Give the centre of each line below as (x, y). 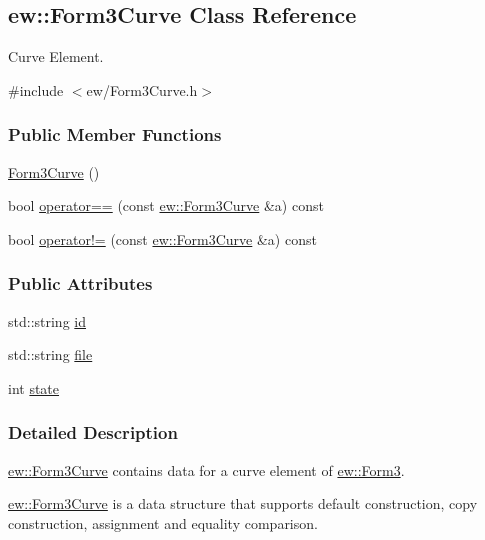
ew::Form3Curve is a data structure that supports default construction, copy (243, 503)
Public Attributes (80, 283)
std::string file (50, 354)
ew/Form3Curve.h (142, 89)
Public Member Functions (115, 134)
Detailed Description (93, 432)
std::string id (47, 320)
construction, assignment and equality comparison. (163, 522)
